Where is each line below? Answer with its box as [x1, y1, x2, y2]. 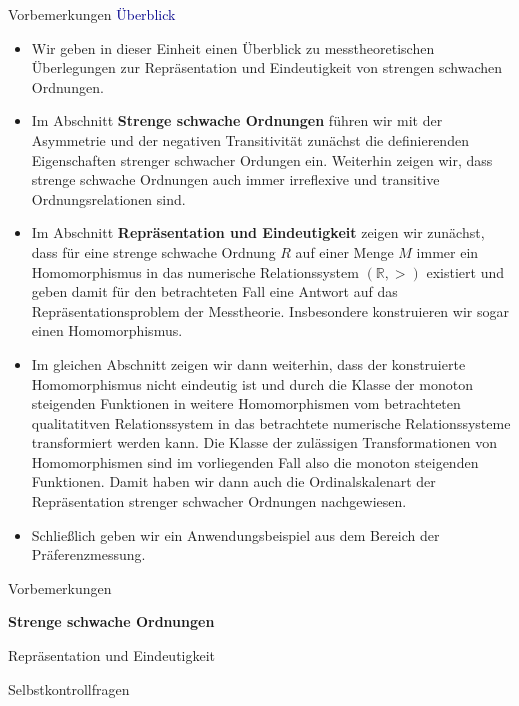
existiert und [426, 261, 505, 282]
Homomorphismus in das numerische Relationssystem [31, 261, 359, 282]
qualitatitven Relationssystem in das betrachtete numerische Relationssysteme [31, 412, 511, 433]
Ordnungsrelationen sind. [31, 188, 186, 209]
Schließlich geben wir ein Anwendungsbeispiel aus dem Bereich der [31, 524, 440, 545]
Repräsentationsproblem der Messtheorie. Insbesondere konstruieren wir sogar [31, 300, 509, 321]
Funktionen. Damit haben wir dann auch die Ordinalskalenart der [31, 471, 436, 492]
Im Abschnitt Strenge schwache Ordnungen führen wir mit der [31, 110, 443, 131]
